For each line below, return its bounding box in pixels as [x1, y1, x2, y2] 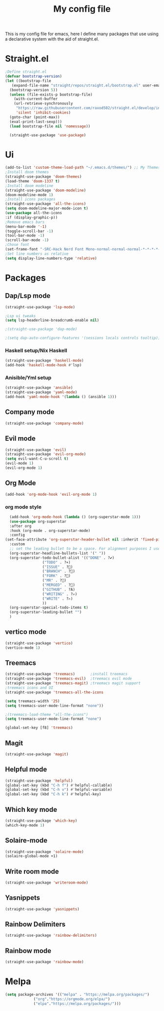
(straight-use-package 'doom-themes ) [5, 174, 82, 179]
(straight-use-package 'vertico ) [5, 641, 73, 646]
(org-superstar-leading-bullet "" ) [9, 610, 82, 615]
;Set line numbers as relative [5, 251, 69, 256]
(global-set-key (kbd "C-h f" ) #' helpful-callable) [5, 783, 112, 788]
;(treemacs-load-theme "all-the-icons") [5, 712, 89, 717]
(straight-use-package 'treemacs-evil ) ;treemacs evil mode [5, 676, 132, 681]
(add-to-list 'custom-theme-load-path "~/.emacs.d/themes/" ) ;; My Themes [5, 165, 161, 170]
